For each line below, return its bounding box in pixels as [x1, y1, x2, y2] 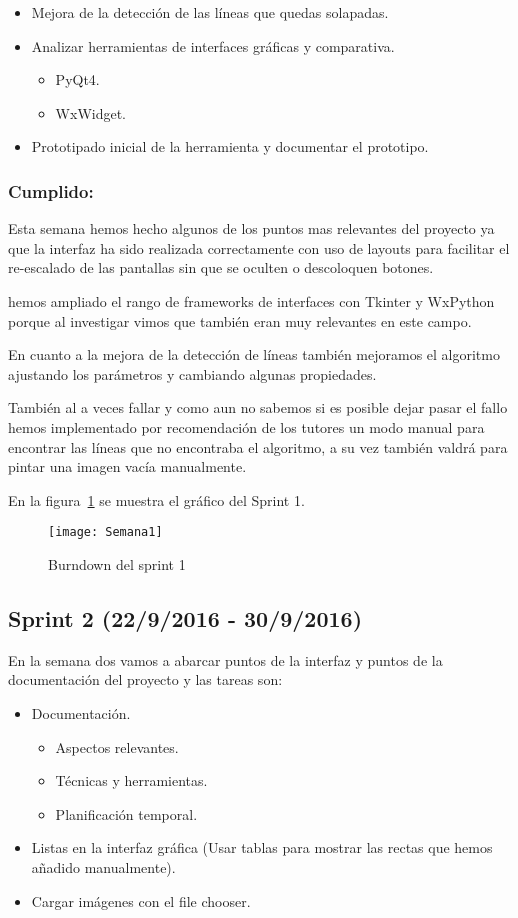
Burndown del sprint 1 [48, 553, 186, 574]
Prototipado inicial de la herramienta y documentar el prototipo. [31, 136, 429, 157]
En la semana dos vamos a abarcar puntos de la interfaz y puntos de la [8, 649, 443, 670]
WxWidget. [55, 102, 126, 123]
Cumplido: [8, 178, 94, 203]
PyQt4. [55, 69, 100, 90]
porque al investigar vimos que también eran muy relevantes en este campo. [8, 310, 472, 331]
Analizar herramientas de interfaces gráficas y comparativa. [31, 35, 395, 56]
